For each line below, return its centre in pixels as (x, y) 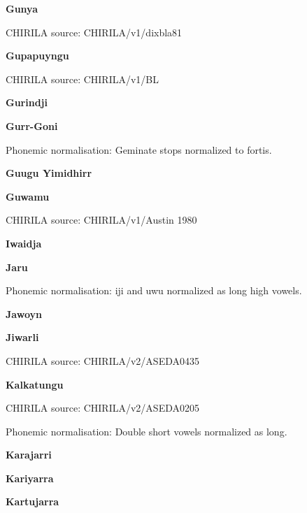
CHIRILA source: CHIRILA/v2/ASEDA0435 (102, 360)
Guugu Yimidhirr (49, 173)
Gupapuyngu (37, 56)
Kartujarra (33, 501)
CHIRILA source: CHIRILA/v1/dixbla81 (94, 32)
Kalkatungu (35, 384)
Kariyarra (30, 478)
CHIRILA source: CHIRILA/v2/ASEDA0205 (102, 408)
